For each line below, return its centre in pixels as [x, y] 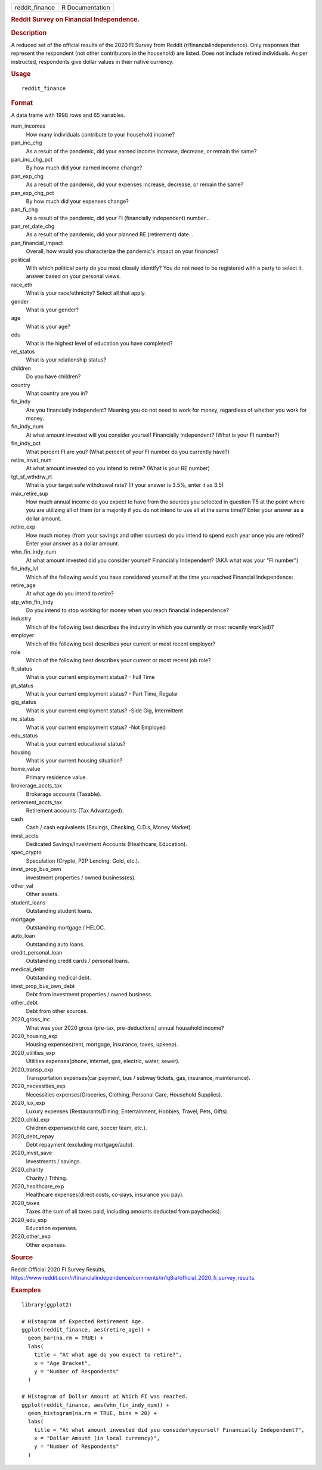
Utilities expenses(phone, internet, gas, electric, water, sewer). [103, 1061]
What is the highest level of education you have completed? [99, 343]
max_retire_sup [30, 493]
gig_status [24, 702]
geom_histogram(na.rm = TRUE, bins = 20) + [92, 1413]
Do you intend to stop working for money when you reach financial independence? [128, 610]
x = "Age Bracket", [62, 1363]
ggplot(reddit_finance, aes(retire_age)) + [86, 1330]
